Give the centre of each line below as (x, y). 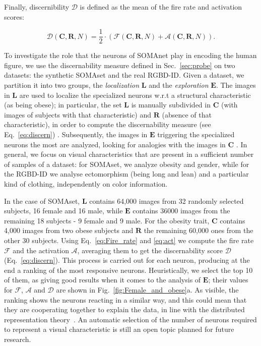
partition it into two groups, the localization (72, 85)
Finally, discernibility (37, 7)
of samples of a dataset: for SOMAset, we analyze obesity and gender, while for (127, 164)
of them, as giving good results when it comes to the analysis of (103, 280)
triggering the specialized (196, 134)
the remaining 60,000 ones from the (199, 230)
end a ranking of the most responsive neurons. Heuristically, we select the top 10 (128, 270)
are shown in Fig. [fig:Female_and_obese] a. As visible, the (147, 289)
